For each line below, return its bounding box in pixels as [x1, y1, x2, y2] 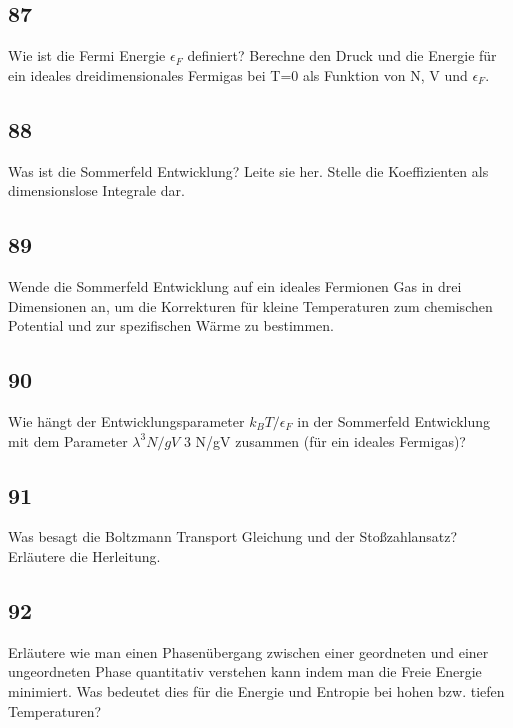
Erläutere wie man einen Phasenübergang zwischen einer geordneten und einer [8, 641, 489, 662]
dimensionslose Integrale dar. [8, 180, 185, 201]
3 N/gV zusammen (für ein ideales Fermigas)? [183, 430, 466, 451]
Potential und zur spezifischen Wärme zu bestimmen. [8, 315, 334, 336]
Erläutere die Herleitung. [8, 545, 161, 566]
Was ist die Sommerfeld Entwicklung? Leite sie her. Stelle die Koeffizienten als [8, 160, 489, 181]
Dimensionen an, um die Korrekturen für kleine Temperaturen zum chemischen [8, 295, 493, 316]
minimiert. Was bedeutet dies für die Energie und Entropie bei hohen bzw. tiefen [8, 680, 505, 701]
